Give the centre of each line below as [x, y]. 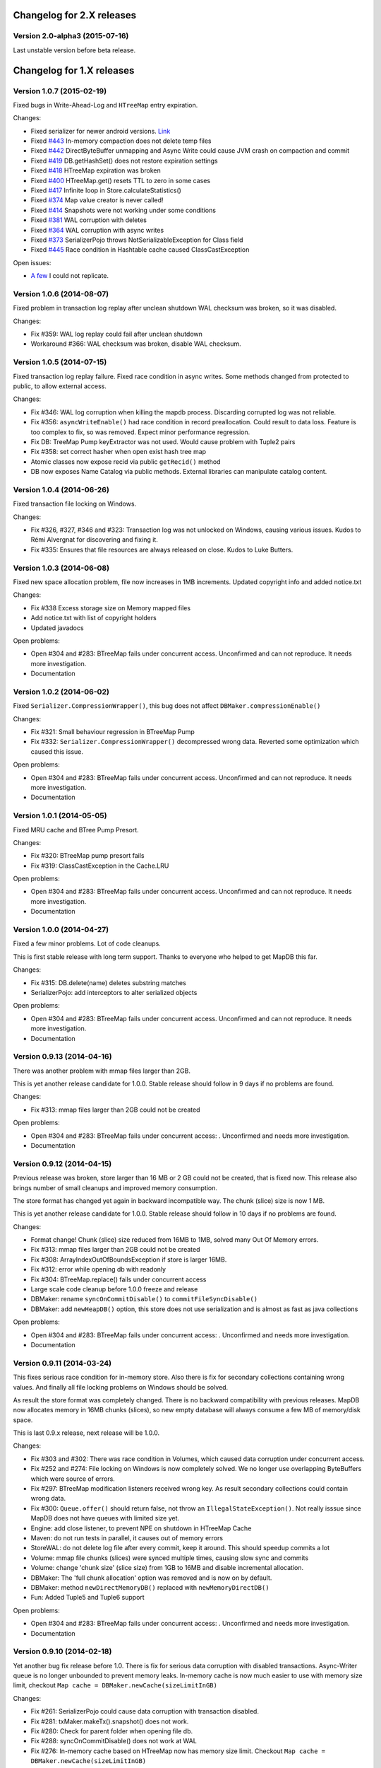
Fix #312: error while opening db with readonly [98, 1269]
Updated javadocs [57, 628]
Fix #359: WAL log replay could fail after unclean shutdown [116, 334]
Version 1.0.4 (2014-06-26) [61, 489]
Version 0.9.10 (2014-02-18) [62, 1651]
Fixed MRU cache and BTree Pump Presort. [76, 830]
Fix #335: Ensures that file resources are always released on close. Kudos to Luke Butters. [162, 549]
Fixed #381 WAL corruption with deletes [89, 220]
